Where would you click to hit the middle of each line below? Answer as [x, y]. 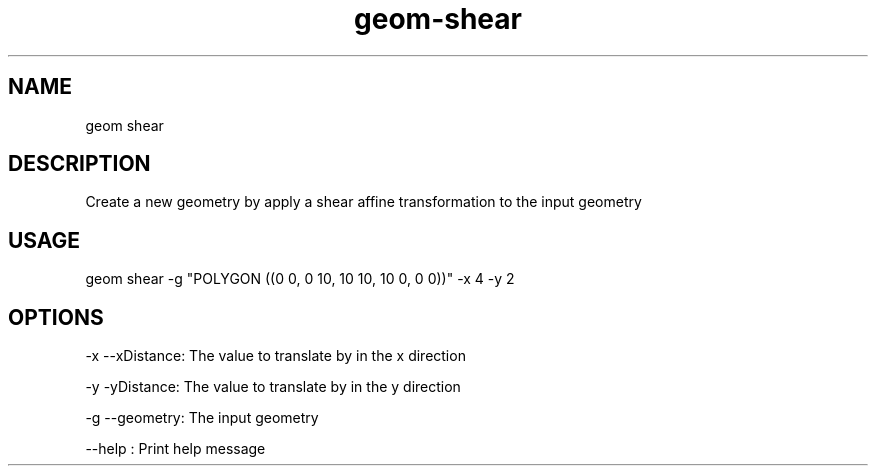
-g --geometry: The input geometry [202, 418]
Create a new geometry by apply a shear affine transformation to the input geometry [363, 202]
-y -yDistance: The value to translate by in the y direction [273, 387]
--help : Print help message [175, 449]
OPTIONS [56, 317]
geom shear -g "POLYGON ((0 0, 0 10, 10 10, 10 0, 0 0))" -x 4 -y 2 [300, 279]
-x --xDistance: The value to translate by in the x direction [275, 356]
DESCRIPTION [79, 164]
